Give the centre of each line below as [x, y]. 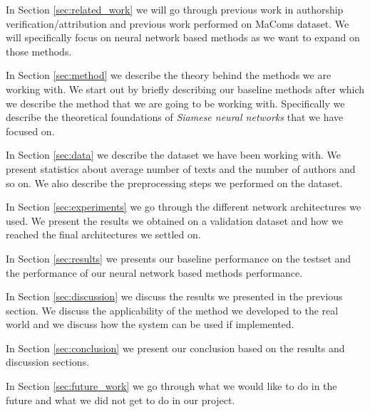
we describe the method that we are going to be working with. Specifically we [175, 103]
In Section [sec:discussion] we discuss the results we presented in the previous [174, 296]
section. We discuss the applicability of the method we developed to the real [172, 310]
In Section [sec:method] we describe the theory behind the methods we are [169, 75]
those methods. [39, 51]
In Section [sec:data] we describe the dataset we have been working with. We [174, 155]
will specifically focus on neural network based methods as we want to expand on [183, 37]
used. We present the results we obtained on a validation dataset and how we [174, 220]
